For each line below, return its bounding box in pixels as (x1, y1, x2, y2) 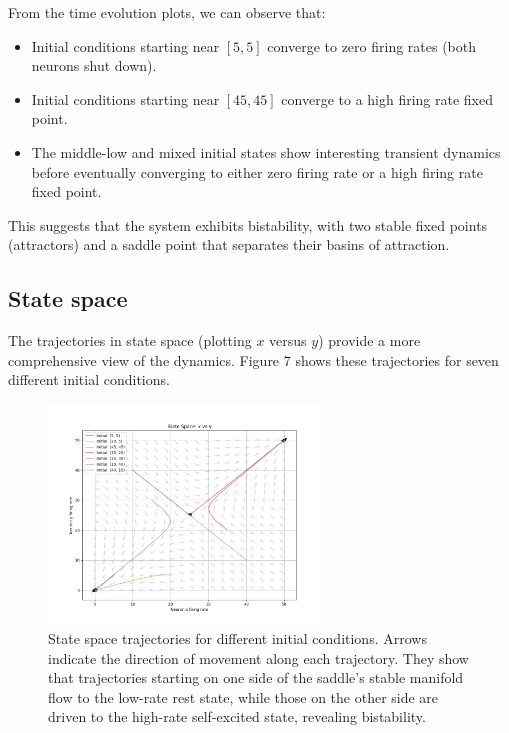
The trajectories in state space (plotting (8, 330, 252, 351)
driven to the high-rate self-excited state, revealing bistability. (48, 706, 426, 727)
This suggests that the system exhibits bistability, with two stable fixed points (8, 214, 488, 235)
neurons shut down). (31, 55, 157, 76)
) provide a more (318, 330, 421, 351)
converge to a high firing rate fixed (281, 88, 494, 109)
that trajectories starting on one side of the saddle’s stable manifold (48, 667, 464, 688)
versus (269, 330, 307, 351)
